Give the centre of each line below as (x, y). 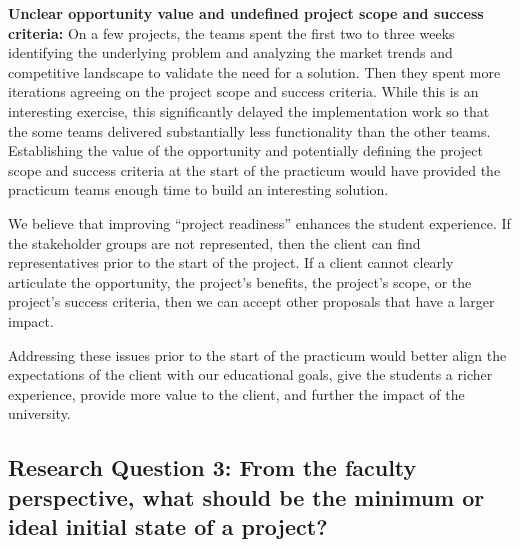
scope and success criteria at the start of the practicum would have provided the (254, 169)
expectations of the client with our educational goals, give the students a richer (250, 374)
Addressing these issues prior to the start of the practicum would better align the (257, 354)
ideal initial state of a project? (168, 526)
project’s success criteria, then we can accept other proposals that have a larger (251, 301)
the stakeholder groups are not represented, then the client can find (214, 242)
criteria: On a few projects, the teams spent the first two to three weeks (231, 32)
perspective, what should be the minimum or (246, 496)
